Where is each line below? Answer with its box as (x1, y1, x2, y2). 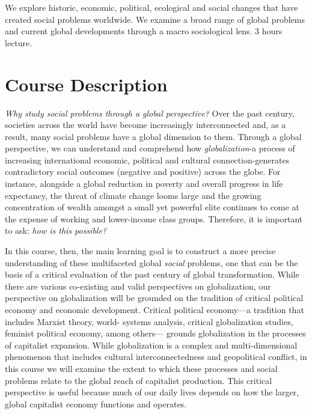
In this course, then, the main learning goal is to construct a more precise (5, 245, 276, 257)
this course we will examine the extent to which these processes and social (5, 362, 278, 374)
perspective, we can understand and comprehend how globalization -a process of (5, 142, 295, 154)
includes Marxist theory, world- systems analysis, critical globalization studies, (5, 315, 293, 327)
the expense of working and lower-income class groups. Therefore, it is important (5, 212, 303, 225)
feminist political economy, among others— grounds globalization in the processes (5, 327, 306, 339)
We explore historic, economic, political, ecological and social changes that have (5, 1, 298, 13)
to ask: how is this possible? (5, 224, 107, 237)
